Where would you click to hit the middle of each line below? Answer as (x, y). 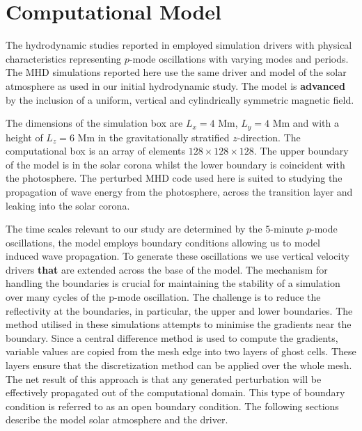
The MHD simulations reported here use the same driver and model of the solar (176, 72)
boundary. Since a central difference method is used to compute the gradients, (172, 337)
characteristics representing (64, 58)
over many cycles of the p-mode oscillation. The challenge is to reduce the (163, 297)
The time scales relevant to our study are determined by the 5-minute (155, 229)
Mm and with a (306, 123)
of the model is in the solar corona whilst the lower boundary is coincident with (175, 164)
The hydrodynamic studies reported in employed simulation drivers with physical (179, 45)
